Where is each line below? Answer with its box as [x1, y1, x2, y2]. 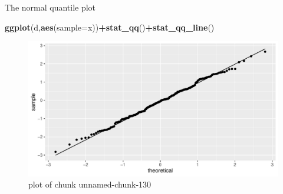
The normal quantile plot [5, 1, 96, 13]
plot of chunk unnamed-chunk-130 [28, 178, 152, 190]
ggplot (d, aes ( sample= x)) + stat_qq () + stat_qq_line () [5, 21, 215, 33]
